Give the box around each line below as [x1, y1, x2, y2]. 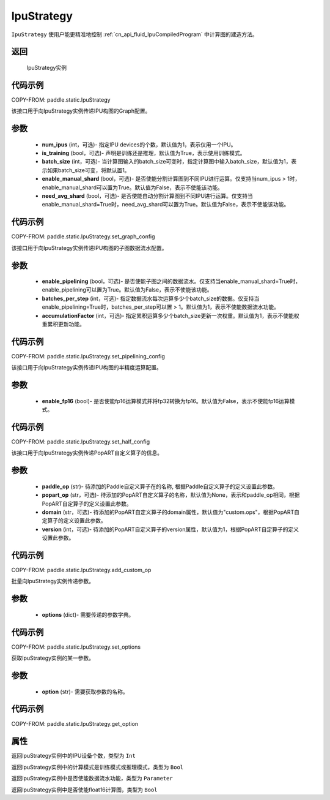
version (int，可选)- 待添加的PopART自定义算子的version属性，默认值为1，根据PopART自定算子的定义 [42, 526, 299, 533]
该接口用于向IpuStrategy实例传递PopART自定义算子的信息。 [11, 449, 163, 456]
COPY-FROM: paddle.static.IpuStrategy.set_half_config [11, 438, 150, 445]
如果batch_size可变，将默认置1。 [46, 166, 130, 174]
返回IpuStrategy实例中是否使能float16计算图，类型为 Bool [11, 786, 158, 793]
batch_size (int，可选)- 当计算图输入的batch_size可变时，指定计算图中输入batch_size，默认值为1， [42, 158, 291, 165]
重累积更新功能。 [42, 320, 85, 328]
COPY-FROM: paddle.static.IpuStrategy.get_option [11, 720, 139, 727]
